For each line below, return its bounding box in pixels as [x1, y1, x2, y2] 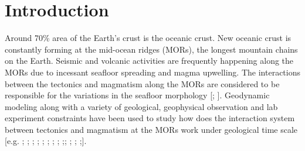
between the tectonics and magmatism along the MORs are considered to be [5, 77, 280, 90]
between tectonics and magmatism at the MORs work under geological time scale [5, 123, 298, 135]
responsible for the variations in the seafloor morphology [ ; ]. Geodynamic [5, 89, 270, 101]
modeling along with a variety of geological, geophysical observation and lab [5, 100, 278, 112]
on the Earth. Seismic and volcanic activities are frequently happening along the [5, 54, 294, 67]
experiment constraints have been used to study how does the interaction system [5, 112, 295, 124]
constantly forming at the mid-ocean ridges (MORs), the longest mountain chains [5, 43, 298, 55]
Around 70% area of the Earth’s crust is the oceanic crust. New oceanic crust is [5, 32, 292, 44]
